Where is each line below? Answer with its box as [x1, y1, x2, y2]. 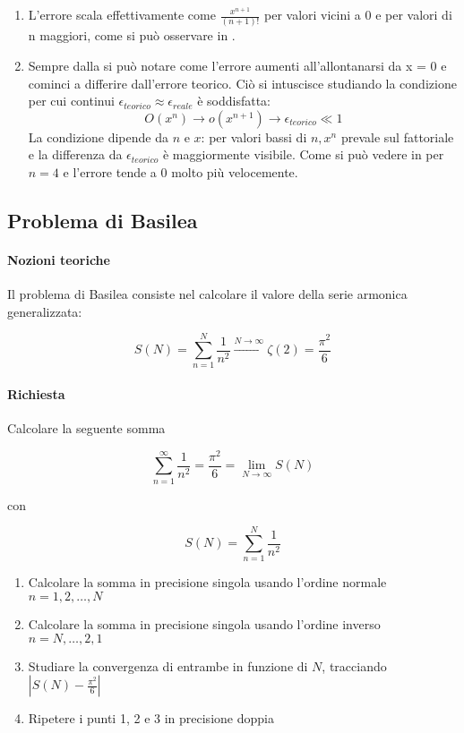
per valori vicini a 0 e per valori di [264, 5, 452, 23]
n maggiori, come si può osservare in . [28, 26, 236, 45]
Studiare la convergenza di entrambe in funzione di [28, 656, 308, 675]
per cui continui [28, 91, 115, 110]
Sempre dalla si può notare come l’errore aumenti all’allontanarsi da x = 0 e [28, 55, 447, 74]
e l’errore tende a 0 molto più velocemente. [63, 162, 298, 181]
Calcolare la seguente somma [7, 419, 166, 438]
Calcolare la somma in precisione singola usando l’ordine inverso [28, 614, 381, 633]
